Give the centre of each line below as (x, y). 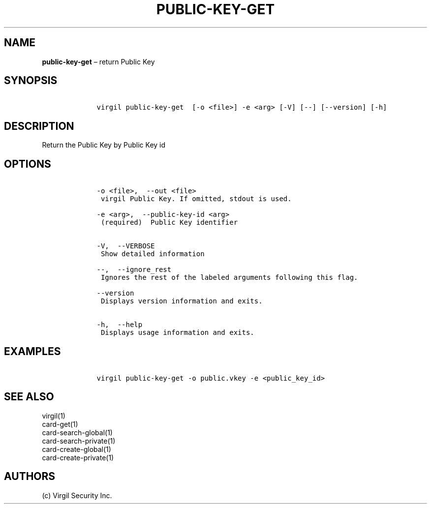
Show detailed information (153, 254)
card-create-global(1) (77, 449)
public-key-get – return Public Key (98, 61)
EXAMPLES (32, 351)
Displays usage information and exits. (177, 333)
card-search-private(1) (79, 441)
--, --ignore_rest (134, 270)
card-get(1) (60, 424)
